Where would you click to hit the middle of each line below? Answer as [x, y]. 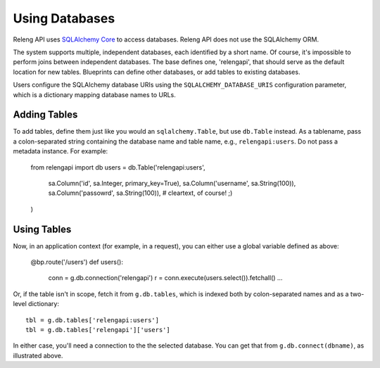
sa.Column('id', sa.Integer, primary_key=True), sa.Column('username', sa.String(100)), [172, 183]
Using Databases [64, 18]
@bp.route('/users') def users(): [77, 262]
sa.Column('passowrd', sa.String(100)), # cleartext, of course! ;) [140, 193]
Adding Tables [45, 115]
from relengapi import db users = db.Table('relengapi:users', [118, 167]
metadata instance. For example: [61, 151]
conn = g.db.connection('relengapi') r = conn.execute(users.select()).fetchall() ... [165, 278]
